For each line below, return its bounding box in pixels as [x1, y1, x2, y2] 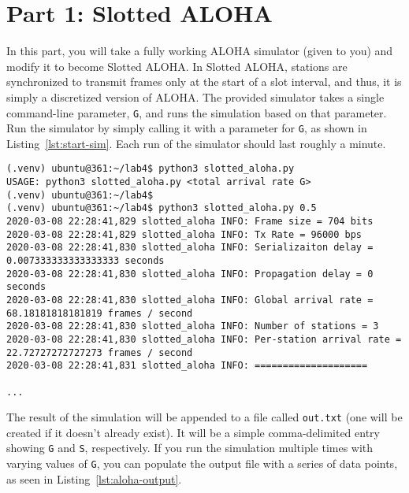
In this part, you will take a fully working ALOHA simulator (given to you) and [6, 43, 393, 59]
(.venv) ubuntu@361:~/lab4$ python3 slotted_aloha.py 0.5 [6, 202, 317, 214]
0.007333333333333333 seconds [6, 255, 165, 266]
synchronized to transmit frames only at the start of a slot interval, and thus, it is [6, 73, 402, 90]
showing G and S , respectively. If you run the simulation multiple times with [6, 439, 374, 456]
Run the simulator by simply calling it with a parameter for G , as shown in [6, 120, 367, 136]
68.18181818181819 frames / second [6, 307, 193, 319]
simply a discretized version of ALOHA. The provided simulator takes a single [6, 88, 385, 105]
